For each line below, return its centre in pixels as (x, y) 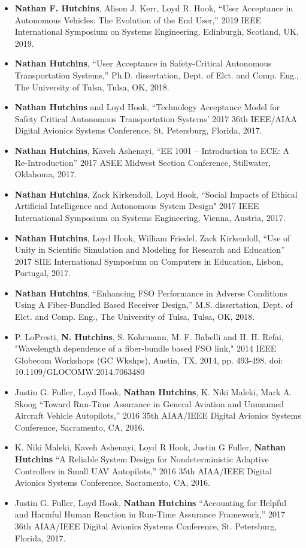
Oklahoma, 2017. (46, 174)
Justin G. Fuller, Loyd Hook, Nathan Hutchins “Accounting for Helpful (151, 502)
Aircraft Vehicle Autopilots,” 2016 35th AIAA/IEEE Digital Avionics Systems (158, 415)
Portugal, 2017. (43, 273)
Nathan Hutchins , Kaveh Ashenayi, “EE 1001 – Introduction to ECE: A (152, 150)
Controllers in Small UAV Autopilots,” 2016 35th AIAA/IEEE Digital (143, 470)
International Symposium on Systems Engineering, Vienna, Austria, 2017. (150, 217)
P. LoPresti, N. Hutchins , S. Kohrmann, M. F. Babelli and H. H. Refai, (149, 336)
